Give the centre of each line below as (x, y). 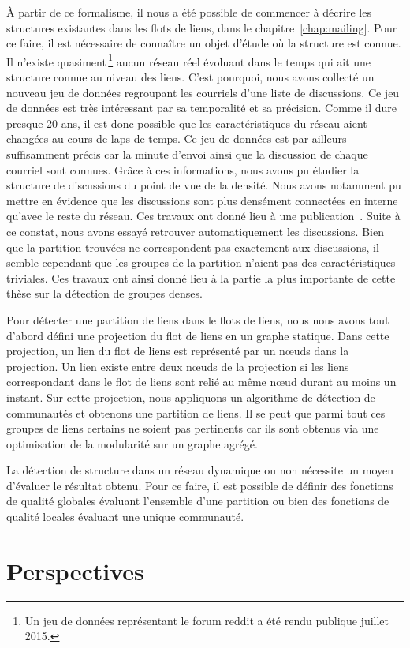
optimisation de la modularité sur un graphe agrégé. (132, 443)
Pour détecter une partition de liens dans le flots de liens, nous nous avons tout (198, 319)
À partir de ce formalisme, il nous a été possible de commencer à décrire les (189, 12)
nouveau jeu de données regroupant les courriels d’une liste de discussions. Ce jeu (203, 92)
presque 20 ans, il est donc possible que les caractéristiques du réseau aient (187, 123)
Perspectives (75, 570)
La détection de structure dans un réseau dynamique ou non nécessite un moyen (200, 470)
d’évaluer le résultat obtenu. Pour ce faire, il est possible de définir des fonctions (200, 485)
